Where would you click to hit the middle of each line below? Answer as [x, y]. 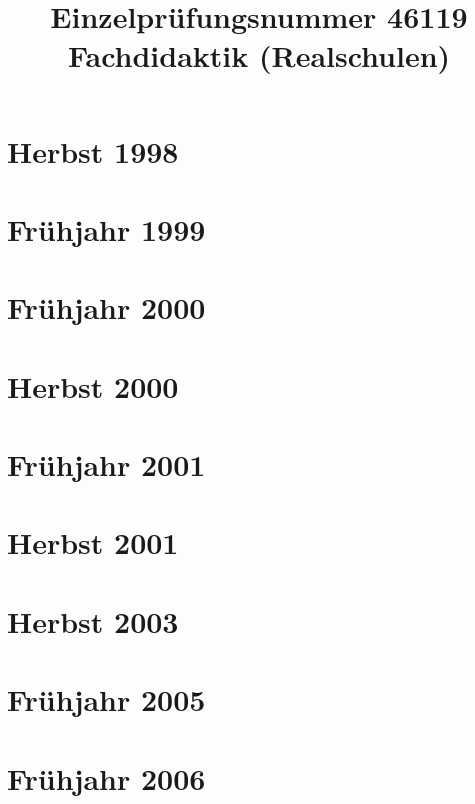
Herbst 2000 [93, 385]
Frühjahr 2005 [106, 699]
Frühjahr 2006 [106, 777]
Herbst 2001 [93, 542]
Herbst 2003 [93, 620]
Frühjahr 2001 [106, 464]
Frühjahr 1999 [106, 228]
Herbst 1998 [93, 150]
